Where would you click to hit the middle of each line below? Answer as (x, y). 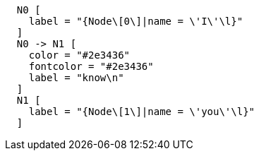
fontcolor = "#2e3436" (91, 66)
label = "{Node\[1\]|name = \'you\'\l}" (142, 112)
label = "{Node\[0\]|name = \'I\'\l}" (136, 21)
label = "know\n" (76, 78)
